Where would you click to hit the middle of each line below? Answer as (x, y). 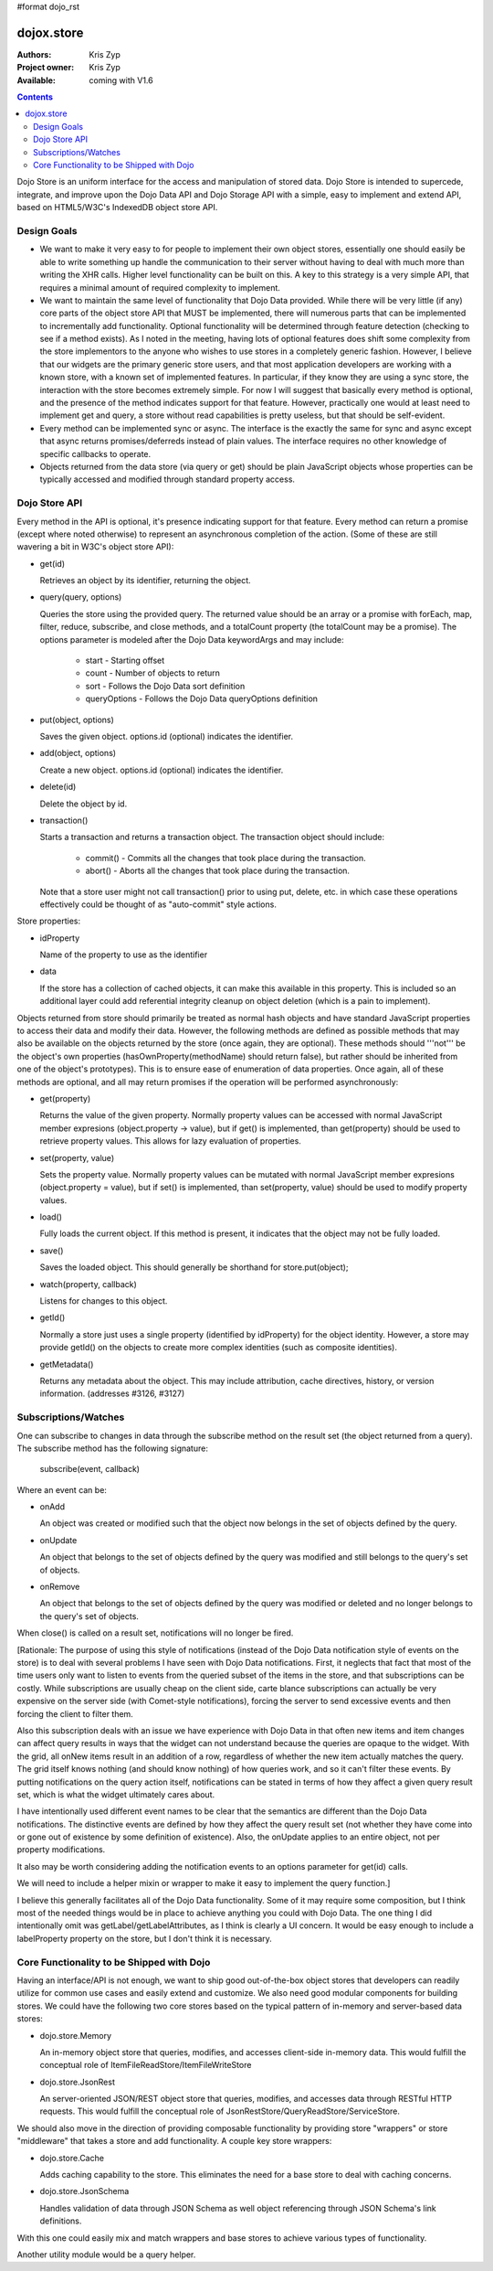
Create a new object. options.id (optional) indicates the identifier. (162, 770)
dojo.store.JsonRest (78, 2082)
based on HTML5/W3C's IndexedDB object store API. (117, 208)
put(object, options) (77, 720)
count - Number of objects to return (153, 673)
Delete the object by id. (84, 804)
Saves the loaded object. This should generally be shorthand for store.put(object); (194, 1267)
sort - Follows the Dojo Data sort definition (165, 686)
